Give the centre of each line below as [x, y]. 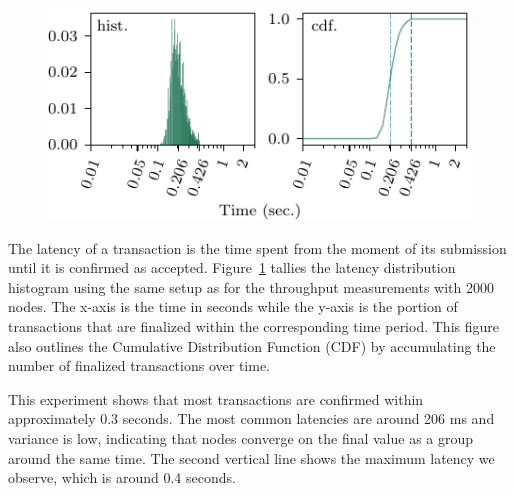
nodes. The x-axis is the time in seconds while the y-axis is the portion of [233, 306]
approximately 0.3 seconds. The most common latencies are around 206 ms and [251, 418]
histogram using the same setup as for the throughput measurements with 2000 [251, 286]
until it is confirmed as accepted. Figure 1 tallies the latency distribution [232, 267]
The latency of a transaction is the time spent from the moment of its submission [257, 247]
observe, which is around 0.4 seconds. [122, 477]
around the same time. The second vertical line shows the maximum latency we [251, 457]
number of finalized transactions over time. [139, 365]
